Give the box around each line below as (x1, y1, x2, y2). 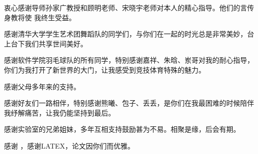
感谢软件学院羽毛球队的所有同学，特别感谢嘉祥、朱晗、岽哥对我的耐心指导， (4, 55, 254, 65)
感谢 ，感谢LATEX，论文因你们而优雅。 (4, 140, 134, 151)
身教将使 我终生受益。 (4, 12, 76, 22)
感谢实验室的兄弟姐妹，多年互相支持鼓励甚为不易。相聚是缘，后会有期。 (4, 124, 240, 134)
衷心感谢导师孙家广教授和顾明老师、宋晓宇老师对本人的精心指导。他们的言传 (4, 2, 254, 12)
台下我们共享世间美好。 (10, 38, 87, 48)
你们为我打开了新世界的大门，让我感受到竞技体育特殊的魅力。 (4, 64, 205, 75)
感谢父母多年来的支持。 (4, 81, 80, 91)
